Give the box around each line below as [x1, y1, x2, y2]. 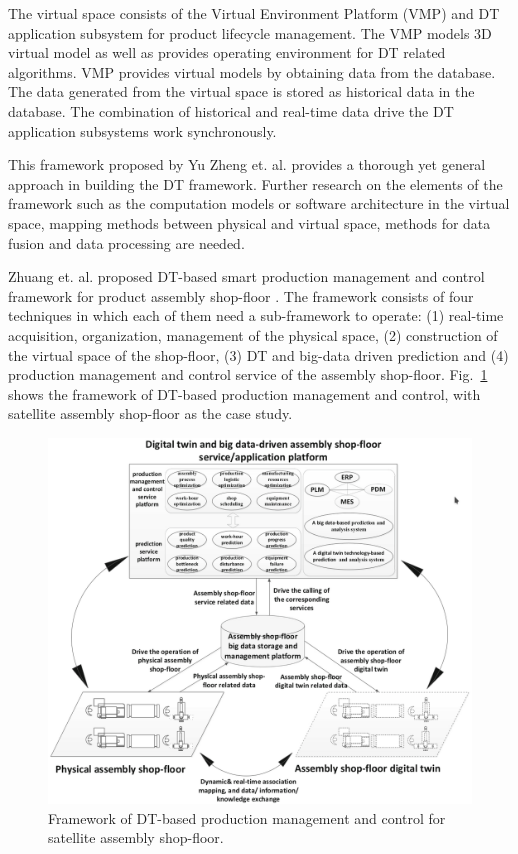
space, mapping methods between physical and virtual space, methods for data [8, 212, 491, 233]
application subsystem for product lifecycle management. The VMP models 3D [8, 22, 492, 43]
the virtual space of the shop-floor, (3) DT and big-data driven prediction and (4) [8, 344, 509, 365]
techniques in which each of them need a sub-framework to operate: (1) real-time [8, 305, 504, 326]
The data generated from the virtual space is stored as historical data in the [8, 81, 475, 102]
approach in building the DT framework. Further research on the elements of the [8, 173, 503, 194]
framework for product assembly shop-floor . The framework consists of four [8, 285, 474, 306]
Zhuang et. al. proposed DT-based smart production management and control [8, 266, 485, 287]
